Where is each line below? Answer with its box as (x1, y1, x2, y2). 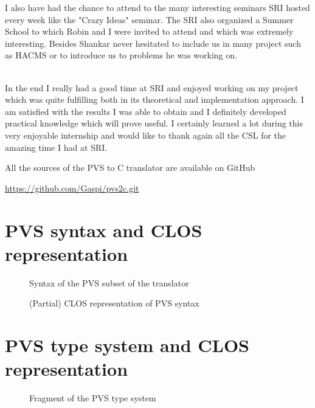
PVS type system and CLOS (5, 333, 249, 357)
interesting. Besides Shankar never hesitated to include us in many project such (5, 36, 301, 49)
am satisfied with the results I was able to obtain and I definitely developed (5, 105, 286, 117)
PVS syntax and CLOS (5, 217, 202, 242)
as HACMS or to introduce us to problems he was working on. (5, 49, 237, 61)
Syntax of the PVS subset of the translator (29, 276, 189, 289)
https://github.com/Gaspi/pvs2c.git (5, 181, 139, 194)
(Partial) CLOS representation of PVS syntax (29, 297, 199, 309)
